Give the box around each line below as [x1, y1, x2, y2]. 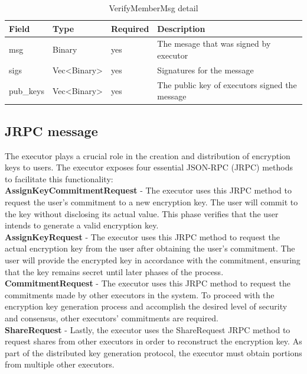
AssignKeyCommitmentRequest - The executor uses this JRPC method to [5, 184, 292, 196]
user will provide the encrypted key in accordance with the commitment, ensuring [5, 253, 301, 266]
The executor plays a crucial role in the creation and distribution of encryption [5, 149, 290, 162]
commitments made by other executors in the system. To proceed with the [5, 288, 275, 301]
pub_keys [9, 84, 44, 96]
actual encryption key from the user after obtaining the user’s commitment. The [5, 242, 295, 254]
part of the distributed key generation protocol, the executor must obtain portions [5, 346, 302, 359]
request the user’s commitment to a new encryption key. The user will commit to [5, 195, 298, 208]
